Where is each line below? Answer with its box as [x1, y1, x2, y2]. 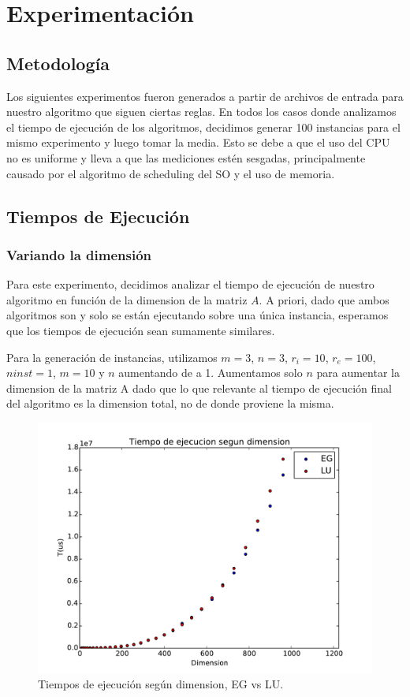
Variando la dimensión [6, 244, 152, 264]
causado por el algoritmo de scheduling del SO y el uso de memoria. [6, 165, 335, 181]
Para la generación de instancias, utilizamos [6, 348, 218, 365]
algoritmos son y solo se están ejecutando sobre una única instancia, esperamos [6, 307, 389, 323]
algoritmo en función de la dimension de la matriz [6, 291, 248, 307]
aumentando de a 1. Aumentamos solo [118, 364, 303, 381]
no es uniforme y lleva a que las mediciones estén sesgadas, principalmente [6, 149, 366, 166]
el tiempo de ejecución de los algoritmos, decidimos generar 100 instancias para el [6, 118, 401, 135]
